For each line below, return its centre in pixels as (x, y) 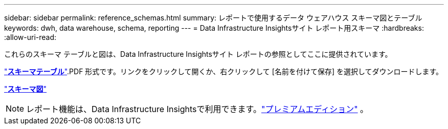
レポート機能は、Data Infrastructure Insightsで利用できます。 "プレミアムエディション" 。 (197, 109)
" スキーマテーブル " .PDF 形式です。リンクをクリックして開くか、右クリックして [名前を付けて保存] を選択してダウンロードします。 (224, 71)
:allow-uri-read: (30, 37)
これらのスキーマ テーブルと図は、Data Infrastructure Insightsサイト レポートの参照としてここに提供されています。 (198, 54)
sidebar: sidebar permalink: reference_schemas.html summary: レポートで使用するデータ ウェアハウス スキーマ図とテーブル (213, 18)
